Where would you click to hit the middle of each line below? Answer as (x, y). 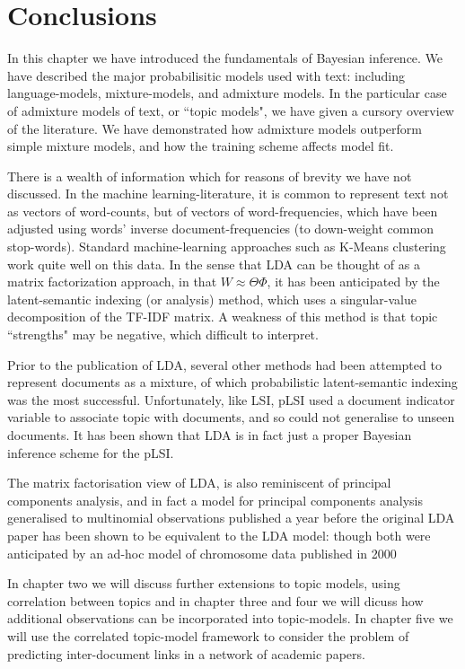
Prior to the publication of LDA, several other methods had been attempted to (224, 364)
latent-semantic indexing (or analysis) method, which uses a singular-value (212, 299)
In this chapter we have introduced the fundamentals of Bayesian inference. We (225, 58)
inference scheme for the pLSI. (91, 452)
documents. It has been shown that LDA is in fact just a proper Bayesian (210, 435)
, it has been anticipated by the (353, 282)
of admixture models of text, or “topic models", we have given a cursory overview (231, 110)
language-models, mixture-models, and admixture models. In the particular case (227, 93)
